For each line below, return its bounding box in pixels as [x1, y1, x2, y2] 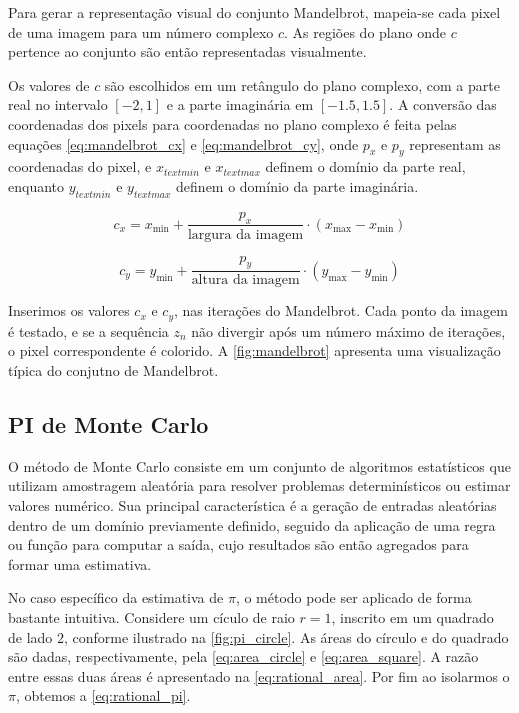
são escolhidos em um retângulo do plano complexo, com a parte [104, 74, 500, 95]
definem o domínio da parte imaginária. [176, 175, 419, 196]
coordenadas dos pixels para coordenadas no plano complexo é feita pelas [8, 113, 457, 134]
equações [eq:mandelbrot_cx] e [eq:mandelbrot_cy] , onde [8, 133, 359, 154]
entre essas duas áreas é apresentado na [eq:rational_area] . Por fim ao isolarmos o [8, 665, 510, 686]
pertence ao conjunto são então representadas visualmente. [8, 41, 367, 62]
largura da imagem [187, 227, 304, 242]
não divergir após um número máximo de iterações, [191, 320, 506, 341]
